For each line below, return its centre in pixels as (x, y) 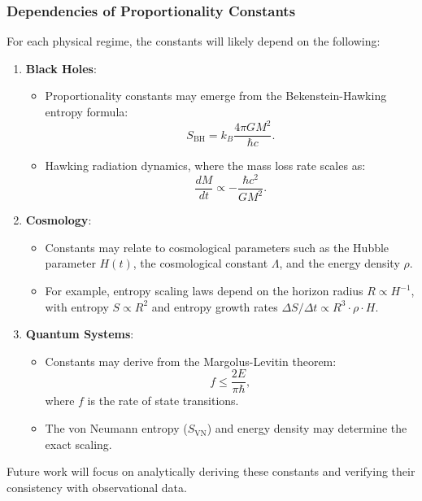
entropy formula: (87, 111)
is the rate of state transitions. (163, 401)
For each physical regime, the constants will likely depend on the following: (194, 41)
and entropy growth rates (215, 306)
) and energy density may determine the (307, 428)
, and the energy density (339, 263)
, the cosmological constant (200, 263)
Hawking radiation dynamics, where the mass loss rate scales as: (205, 166)
